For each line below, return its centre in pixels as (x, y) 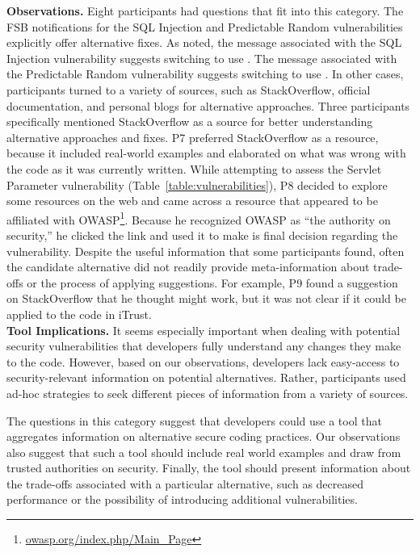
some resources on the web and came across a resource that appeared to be (192, 201)
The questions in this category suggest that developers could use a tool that (194, 420)
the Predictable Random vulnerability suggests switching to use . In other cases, (205, 74)
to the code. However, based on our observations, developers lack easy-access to (203, 361)
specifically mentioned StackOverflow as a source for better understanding (190, 121)
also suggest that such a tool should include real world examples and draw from (204, 452)
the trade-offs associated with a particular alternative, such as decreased (185, 483)
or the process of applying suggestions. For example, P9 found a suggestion (212, 282)
